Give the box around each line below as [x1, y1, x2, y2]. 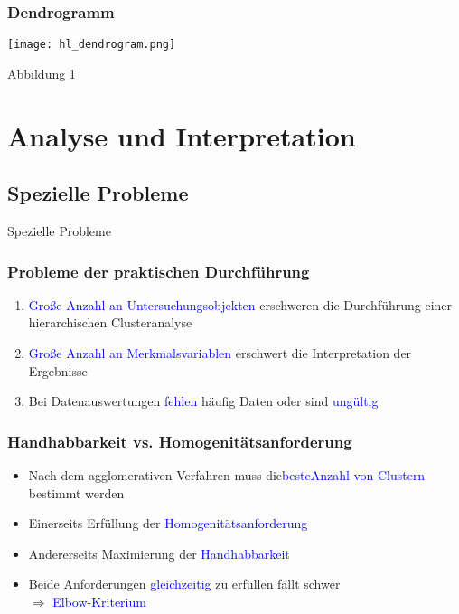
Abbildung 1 [7, 63, 76, 82]
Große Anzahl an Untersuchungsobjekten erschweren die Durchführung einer [28, 295, 453, 314]
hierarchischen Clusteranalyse [28, 313, 192, 332]
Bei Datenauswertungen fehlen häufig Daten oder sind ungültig [28, 392, 379, 411]
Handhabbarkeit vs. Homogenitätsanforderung [7, 430, 352, 452]
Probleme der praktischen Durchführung [7, 260, 310, 282]
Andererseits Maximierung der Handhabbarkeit [28, 543, 290, 562]
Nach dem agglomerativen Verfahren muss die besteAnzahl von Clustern [28, 466, 426, 485]
